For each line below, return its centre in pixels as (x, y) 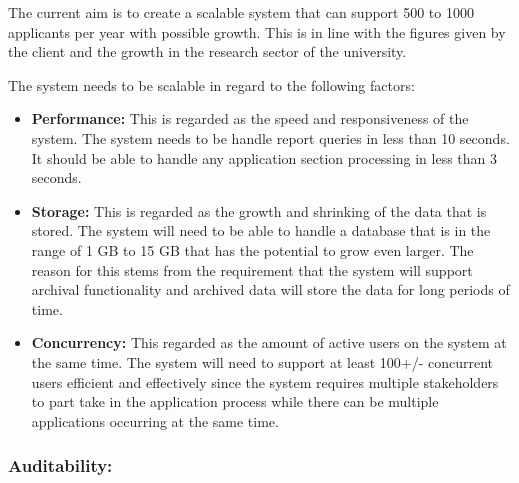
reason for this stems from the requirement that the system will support (252, 269)
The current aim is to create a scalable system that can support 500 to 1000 (241, 12)
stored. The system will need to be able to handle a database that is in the (261, 230)
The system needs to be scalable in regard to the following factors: (211, 84)
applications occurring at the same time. (155, 420)
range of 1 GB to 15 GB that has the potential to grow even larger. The (252, 249)
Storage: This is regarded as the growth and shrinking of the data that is (259, 210)
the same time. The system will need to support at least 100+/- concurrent (262, 361)
